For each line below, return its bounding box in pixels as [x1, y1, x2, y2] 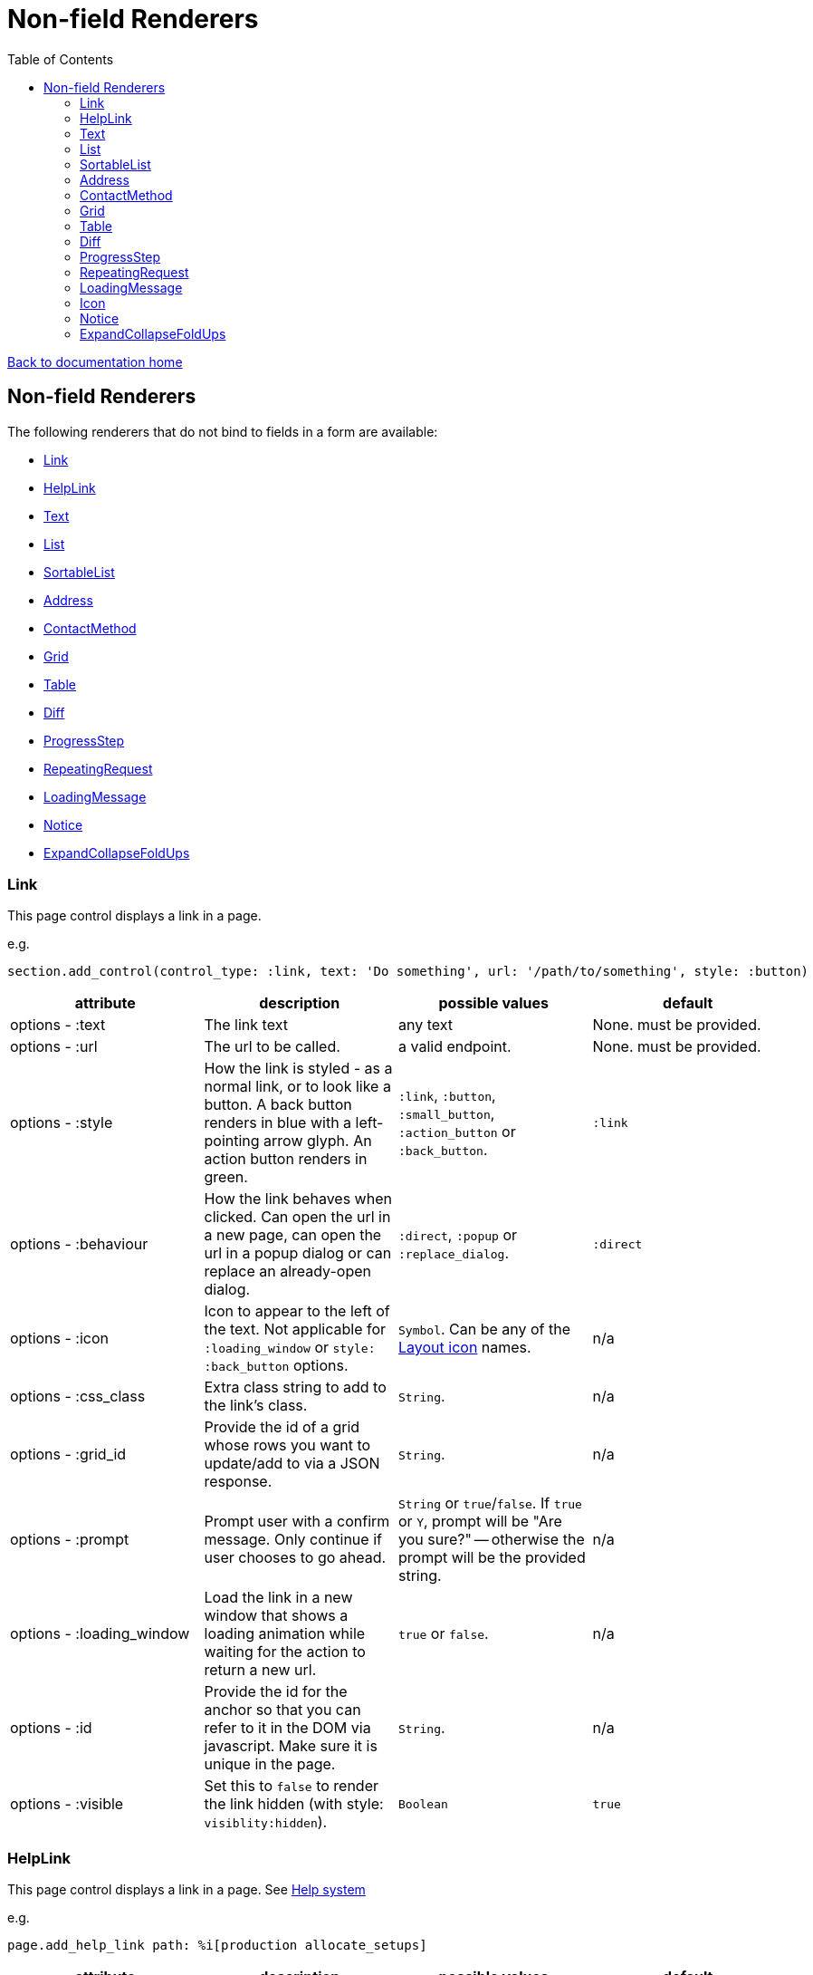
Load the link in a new [204, 1588, 353, 1607]
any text [398, 1016, 454, 1035]
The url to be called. [204, 1037, 340, 1056]
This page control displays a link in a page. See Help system [7, 1882, 366, 1898]
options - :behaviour [10, 1235, 148, 1254]
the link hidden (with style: [204, 1795, 384, 1814]
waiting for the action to [204, 1643, 366, 1662]
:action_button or [398, 1122, 516, 1142]
